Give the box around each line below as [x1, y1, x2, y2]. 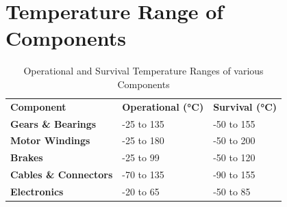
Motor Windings [10, 133, 90, 148]
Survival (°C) [213, 99, 277, 113]
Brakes [10, 150, 43, 165]
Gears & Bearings [10, 116, 97, 130]
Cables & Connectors [10, 167, 113, 182]
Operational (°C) [122, 99, 204, 113]
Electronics [10, 184, 64, 198]
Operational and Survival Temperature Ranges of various [23, 64, 264, 78]
